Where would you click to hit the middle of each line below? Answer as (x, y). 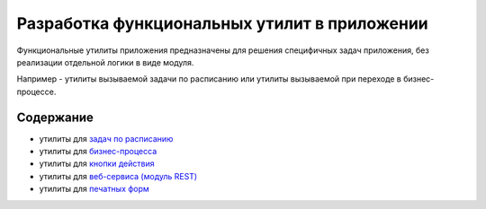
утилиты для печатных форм (94, 189)
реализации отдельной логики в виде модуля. (105, 62)
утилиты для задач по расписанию (106, 138)
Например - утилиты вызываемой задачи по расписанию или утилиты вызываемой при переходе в (209, 79)
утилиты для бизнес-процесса (98, 152)
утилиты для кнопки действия (97, 164)
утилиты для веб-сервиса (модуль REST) (118, 176)
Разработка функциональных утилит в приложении (223, 23)
